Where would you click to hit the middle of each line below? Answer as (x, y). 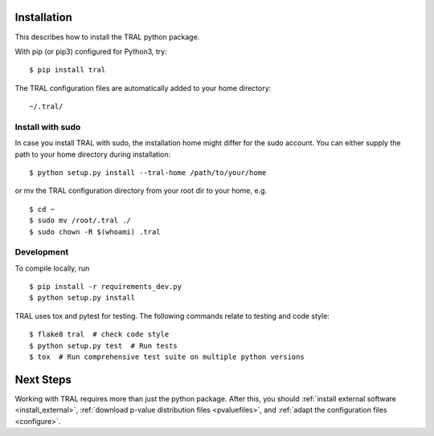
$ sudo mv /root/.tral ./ (80, 220)
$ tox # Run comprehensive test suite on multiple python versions (167, 357)
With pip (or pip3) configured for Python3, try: (91, 51)
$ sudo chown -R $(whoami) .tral (95, 232)
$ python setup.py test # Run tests (104, 346)
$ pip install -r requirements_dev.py (106, 287)
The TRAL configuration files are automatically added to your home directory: (143, 88)
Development (42, 252)
